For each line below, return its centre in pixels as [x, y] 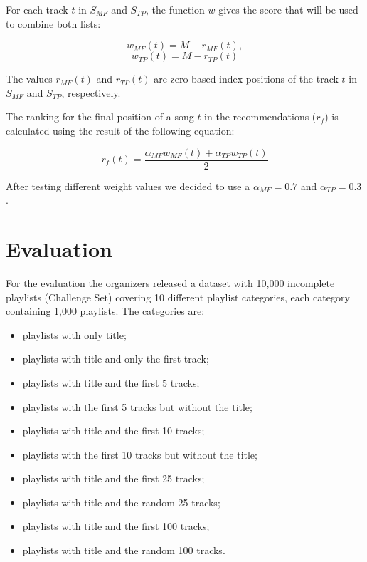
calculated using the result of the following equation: [120, 130]
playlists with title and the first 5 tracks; [111, 382]
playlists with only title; [74, 334]
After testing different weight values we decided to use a [128, 186]
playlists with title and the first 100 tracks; [116, 526]
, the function [175, 9]
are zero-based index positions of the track [246, 79]
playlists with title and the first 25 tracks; [113, 478]
